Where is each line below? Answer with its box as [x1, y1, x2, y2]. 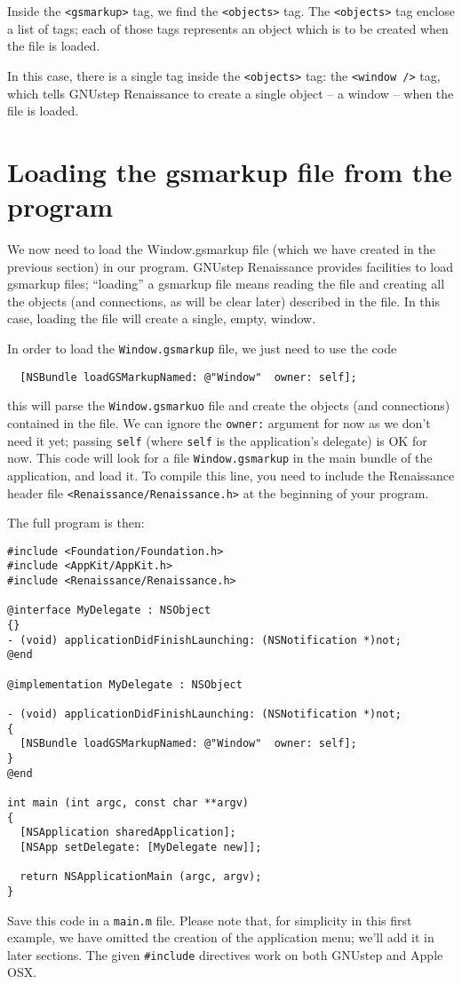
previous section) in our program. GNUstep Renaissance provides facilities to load [7, 257, 453, 275]
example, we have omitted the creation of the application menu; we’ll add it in [7, 928, 434, 947]
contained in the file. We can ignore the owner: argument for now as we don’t [7, 413, 431, 432]
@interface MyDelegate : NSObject [7, 604, 211, 617]
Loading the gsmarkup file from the [7, 153, 452, 189]
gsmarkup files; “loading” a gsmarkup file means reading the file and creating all [7, 274, 445, 293]
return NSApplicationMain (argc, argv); [20, 870, 262, 884]
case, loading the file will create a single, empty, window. [7, 309, 316, 328]
